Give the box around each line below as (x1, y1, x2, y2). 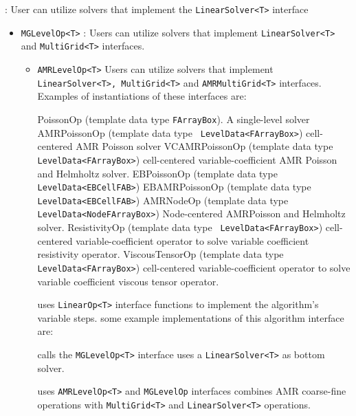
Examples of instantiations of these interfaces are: (37, 89, 247, 103)
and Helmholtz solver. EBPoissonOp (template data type (37, 166, 278, 180)
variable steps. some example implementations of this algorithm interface (37, 310, 344, 325)
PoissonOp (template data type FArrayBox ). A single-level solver (37, 111, 310, 126)
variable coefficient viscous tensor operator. (37, 274, 219, 288)
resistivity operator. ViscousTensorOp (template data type (37, 247, 284, 261)
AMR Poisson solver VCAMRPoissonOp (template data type (76, 139, 333, 153)
